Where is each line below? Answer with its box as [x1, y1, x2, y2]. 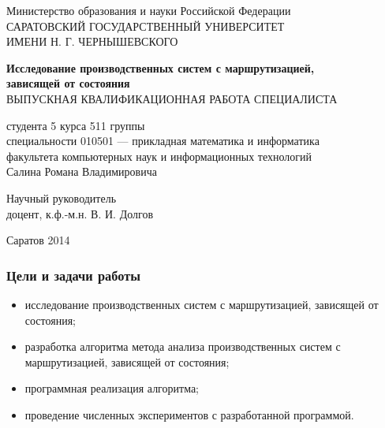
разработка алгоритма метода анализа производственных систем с [24, 338, 341, 355]
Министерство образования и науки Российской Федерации [6, 2, 291, 18]
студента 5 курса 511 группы [6, 117, 145, 133]
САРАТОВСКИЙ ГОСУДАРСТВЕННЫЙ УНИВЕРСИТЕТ [6, 17, 285, 34]
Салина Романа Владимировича [6, 163, 157, 180]
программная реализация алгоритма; [24, 380, 199, 396]
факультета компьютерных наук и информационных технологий [6, 147, 312, 164]
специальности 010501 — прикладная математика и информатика [6, 132, 320, 149]
